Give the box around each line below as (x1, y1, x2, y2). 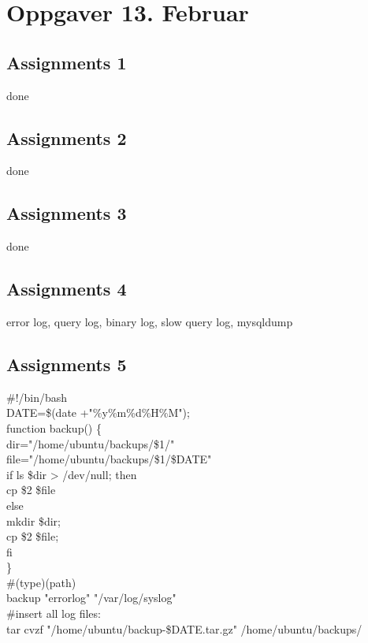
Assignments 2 (6, 125, 127, 150)
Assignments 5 (6, 351, 127, 376)
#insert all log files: (6, 605, 101, 622)
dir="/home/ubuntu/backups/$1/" (6, 435, 175, 452)
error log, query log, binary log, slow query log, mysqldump (6, 313, 293, 329)
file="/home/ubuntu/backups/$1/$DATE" (6, 451, 212, 467)
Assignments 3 (6, 201, 127, 225)
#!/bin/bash (6, 388, 68, 405)
